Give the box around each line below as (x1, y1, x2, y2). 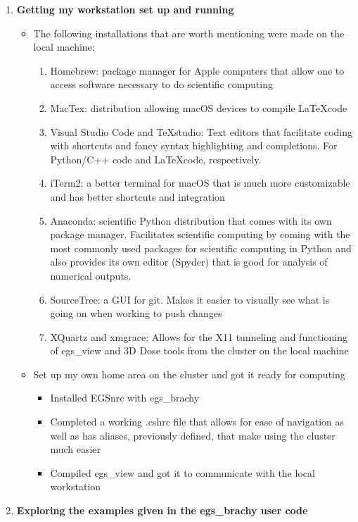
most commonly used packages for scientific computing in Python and (50, 240, 352, 255)
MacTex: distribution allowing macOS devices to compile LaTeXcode (50, 100, 347, 115)
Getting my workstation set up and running (16, 2, 234, 16)
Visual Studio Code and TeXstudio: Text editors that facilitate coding (50, 124, 353, 139)
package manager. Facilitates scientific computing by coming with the (50, 227, 350, 242)
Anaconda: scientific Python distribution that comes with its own (50, 213, 332, 228)
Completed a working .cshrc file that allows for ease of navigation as (50, 414, 345, 429)
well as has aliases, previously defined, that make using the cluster (50, 428, 335, 442)
